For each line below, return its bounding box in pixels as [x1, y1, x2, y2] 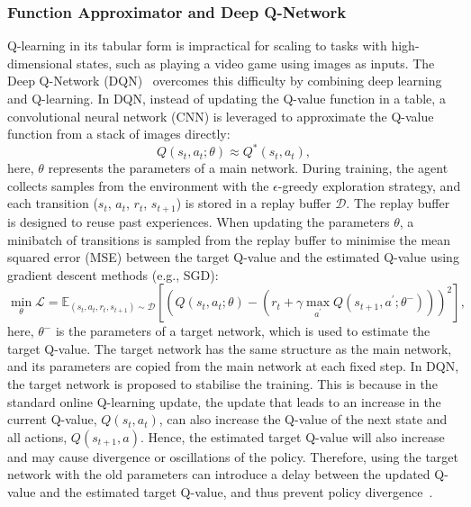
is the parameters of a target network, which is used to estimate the [55, 321, 430, 340]
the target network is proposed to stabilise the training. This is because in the [7, 375, 438, 394]
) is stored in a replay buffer [176, 194, 331, 213]
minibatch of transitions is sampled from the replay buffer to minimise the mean [7, 230, 451, 249]
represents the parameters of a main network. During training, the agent [48, 158, 448, 177]
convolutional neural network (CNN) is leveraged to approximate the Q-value [7, 106, 434, 125]
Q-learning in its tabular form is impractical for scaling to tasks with [7, 36, 387, 55]
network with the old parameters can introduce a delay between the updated [7, 465, 430, 484]
